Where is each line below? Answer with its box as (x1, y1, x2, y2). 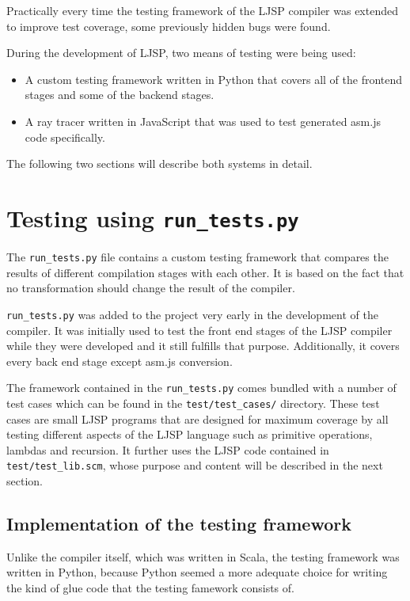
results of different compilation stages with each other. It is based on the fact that (6, 264, 404, 280)
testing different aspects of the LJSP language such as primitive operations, (6, 426, 373, 443)
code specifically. (25, 128, 105, 145)
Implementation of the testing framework (6, 512, 351, 536)
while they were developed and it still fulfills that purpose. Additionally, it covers (6, 337, 400, 354)
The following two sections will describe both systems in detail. (6, 155, 313, 172)
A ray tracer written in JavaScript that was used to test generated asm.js (25, 112, 381, 129)
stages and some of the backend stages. (25, 86, 214, 103)
